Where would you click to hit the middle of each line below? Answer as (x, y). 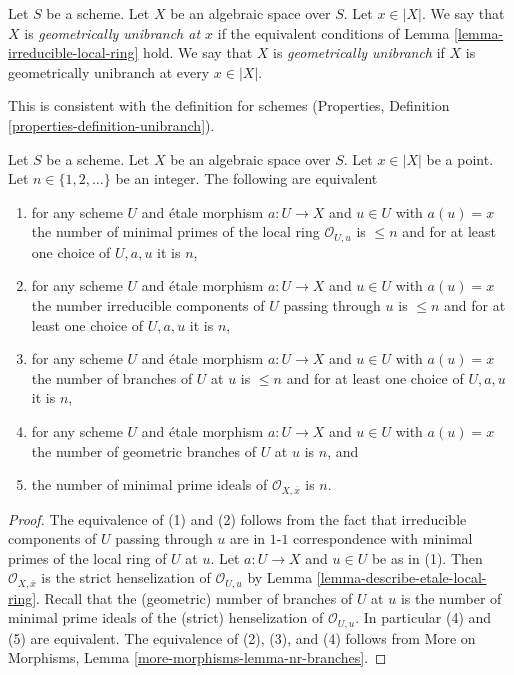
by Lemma (280, 577)
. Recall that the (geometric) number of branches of (194, 597)
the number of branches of (112, 377)
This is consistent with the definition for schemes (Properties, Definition (229, 105)
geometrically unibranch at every (109, 71)
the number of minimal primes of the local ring (175, 231)
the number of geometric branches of (143, 450)
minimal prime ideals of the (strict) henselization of (166, 617)
